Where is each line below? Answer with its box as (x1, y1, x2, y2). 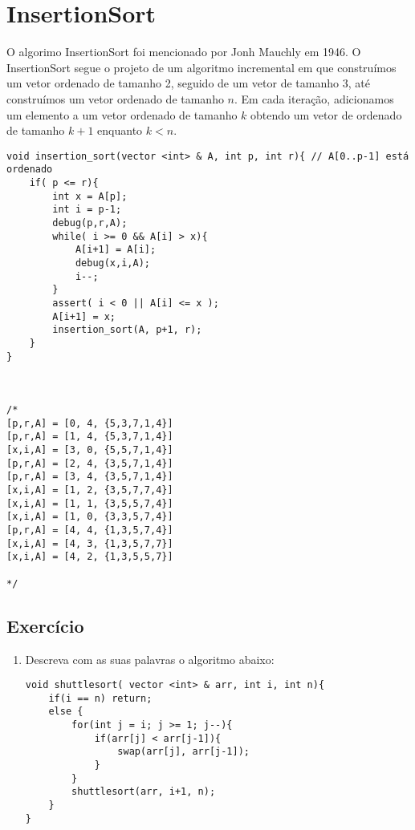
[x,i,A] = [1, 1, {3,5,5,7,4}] (6, 497, 173, 509)
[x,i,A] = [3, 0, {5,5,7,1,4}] (6, 444, 173, 456)
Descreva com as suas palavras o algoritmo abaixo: (25, 650, 275, 667)
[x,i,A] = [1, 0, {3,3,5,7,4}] (6, 511, 173, 523)
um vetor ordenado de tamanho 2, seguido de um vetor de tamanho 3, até (6, 75, 370, 91)
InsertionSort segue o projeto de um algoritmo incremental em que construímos (6, 59, 397, 75)
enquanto (97, 122, 143, 139)
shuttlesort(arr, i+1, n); (71, 786, 216, 798)
